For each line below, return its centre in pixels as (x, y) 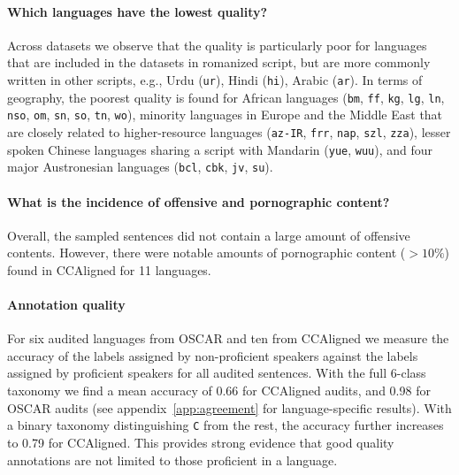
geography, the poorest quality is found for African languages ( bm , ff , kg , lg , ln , (226, 97)
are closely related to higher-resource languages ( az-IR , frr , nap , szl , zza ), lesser (229, 131)
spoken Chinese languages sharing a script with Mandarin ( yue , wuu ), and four (220, 149)
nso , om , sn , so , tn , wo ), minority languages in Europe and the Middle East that (225, 115)
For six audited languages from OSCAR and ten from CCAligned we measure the (228, 338)
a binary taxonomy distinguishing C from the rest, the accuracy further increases (226, 425)
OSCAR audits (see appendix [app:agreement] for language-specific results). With (229, 407)
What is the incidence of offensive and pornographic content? (199, 201)
